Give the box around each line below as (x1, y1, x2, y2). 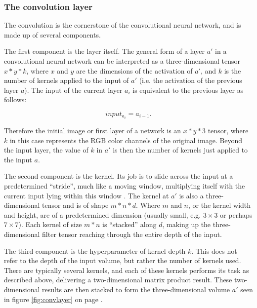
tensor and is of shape (42, 200, 109, 210)
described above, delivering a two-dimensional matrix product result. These (4, 274, 232, 285)
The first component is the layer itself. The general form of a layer (4, 46, 205, 56)
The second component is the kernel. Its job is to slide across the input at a (4, 171, 233, 181)
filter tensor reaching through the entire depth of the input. (42, 229, 222, 239)
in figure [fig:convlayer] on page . (4, 294, 103, 304)
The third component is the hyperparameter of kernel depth (4, 245, 186, 256)
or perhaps (220, 209, 253, 220)
